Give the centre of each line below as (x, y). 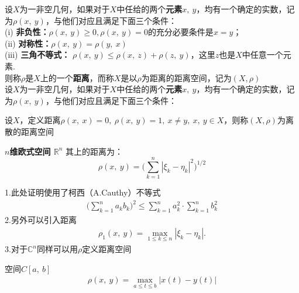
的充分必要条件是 (181, 32)
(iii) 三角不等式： (37, 55)
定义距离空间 (107, 249)
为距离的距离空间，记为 (186, 77)
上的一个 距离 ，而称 (77, 77)
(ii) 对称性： (28, 43)
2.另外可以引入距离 (41, 220)
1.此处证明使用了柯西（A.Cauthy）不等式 (83, 192)
